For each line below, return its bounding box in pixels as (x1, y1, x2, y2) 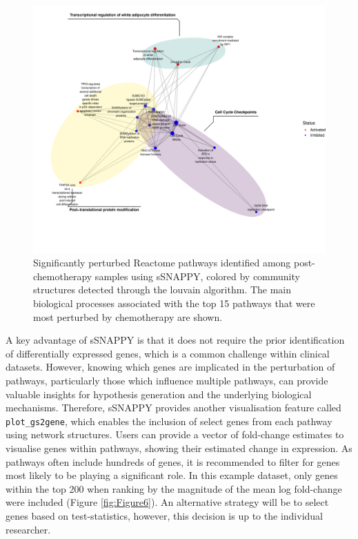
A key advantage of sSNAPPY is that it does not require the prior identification (6, 333, 345, 347)
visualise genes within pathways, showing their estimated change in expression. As (6, 440, 352, 455)
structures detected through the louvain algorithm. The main (33, 282, 292, 297)
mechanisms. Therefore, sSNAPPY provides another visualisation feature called (6, 400, 341, 415)
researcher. (6, 522, 51, 536)
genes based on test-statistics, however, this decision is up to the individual (6, 508, 323, 522)
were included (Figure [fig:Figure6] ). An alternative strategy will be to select (6, 495, 329, 509)
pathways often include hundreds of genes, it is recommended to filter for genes (6, 454, 340, 469)
